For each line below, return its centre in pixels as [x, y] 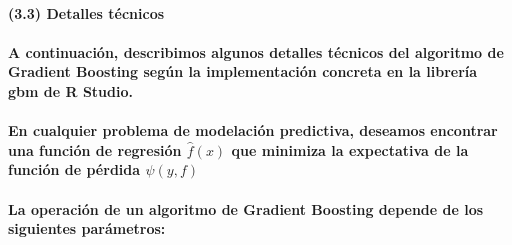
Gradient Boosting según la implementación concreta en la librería [243, 71]
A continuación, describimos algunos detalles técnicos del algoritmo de [256, 51]
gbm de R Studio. [70, 90]
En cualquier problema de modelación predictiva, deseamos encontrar [253, 130]
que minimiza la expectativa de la [350, 149]
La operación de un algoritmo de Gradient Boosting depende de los [246, 208]
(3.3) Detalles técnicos [86, 12]
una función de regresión [95, 149]
